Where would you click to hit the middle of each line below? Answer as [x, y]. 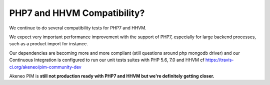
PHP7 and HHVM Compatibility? [77, 13]
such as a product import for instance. [49, 44]
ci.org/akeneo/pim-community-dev [45, 67]
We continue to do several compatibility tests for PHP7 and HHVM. [78, 28]
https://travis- [219, 60]
